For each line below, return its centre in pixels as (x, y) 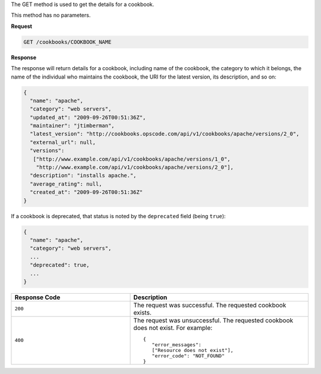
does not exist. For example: (173, 328)
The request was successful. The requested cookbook (210, 305)
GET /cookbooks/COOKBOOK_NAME (67, 42)
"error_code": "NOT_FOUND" (188, 356)
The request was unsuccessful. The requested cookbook (213, 320)
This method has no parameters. (51, 15)
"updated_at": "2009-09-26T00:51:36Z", (88, 117)
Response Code (37, 297)
